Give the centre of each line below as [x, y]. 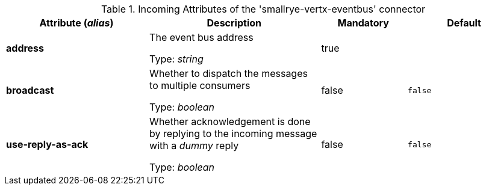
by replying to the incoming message [233, 133]
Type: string [176, 59]
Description [234, 23]
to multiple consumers [200, 85]
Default [464, 23]
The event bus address [201, 37]
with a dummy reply [194, 146]
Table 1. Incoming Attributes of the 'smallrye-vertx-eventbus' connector [263, 9]
